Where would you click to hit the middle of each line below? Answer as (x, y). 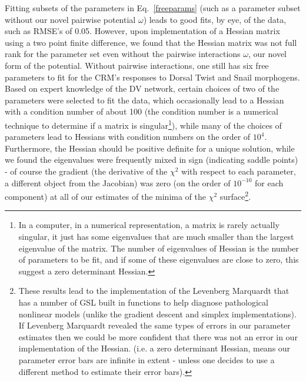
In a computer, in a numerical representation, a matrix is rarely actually (149, 225)
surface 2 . (235, 195)
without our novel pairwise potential (70, 19)
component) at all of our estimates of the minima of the (106, 196)
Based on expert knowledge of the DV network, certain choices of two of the (142, 88)
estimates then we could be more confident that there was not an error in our (158, 336)
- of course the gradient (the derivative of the (86, 171)
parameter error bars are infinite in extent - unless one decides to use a (147, 359)
